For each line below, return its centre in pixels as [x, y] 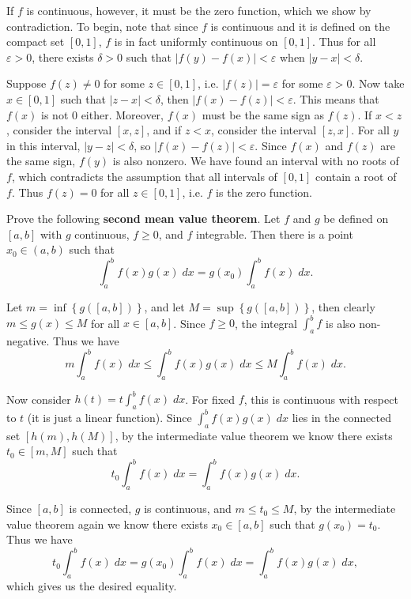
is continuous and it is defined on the [300, 26]
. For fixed [210, 399]
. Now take [378, 83]
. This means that [336, 98]
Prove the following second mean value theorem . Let [143, 219]
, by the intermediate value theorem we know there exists [254, 435]
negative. [28, 341]
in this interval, [43, 145]
